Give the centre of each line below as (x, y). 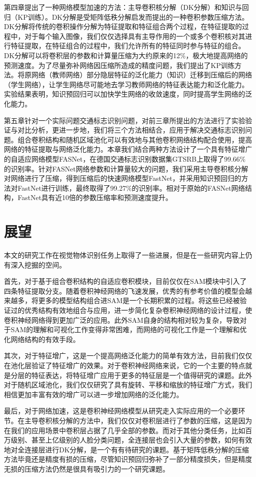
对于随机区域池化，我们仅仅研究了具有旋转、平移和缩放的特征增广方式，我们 (128, 385)
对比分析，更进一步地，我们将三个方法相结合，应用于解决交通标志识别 (131, 130)
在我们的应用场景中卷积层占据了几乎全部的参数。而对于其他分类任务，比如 (125, 430)
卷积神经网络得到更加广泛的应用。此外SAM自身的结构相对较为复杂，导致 (122, 320)
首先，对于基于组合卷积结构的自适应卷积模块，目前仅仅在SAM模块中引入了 (126, 281)
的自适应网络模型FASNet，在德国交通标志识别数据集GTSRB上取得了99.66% (125, 158)
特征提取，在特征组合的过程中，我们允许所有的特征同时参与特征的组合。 (128, 46)
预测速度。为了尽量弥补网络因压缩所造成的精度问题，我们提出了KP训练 (119, 65)
